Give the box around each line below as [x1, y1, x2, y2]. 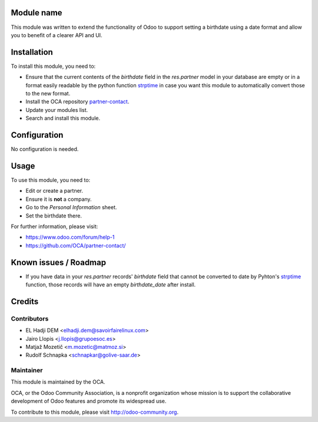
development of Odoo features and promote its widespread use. [11, 398, 167, 405]
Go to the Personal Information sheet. [25, 204, 117, 211]
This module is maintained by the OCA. [11, 378, 105, 385]
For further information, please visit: [11, 223, 98, 230]
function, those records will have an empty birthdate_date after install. [25, 281, 196, 288]
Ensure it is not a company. [25, 195, 92, 203]
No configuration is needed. [11, 146, 79, 153]
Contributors [11, 314, 49, 322]
